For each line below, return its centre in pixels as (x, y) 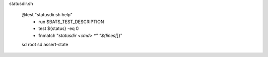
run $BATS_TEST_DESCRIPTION (71, 22)
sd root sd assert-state (45, 44)
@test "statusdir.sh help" (47, 15)
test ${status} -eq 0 (59, 28)
